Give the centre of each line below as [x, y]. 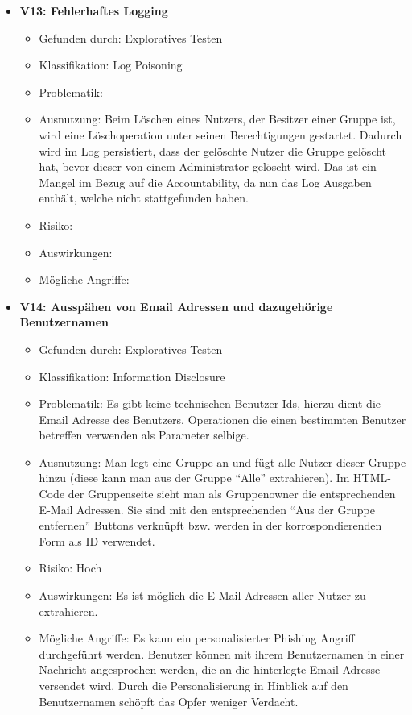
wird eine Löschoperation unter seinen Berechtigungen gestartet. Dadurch [220, 134]
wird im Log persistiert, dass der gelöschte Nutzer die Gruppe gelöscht [213, 150]
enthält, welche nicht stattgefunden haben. [144, 198]
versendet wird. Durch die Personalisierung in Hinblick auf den [194, 685]
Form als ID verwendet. [97, 540]
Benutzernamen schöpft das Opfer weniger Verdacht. [169, 701]
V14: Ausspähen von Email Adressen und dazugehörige [176, 306]
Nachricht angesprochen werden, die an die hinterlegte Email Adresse [210, 669]
